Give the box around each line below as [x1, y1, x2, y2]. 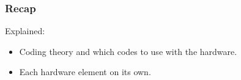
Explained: [5, 24, 45, 37]
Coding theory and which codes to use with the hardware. [19, 45, 237, 57]
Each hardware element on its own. [19, 65, 151, 78]
